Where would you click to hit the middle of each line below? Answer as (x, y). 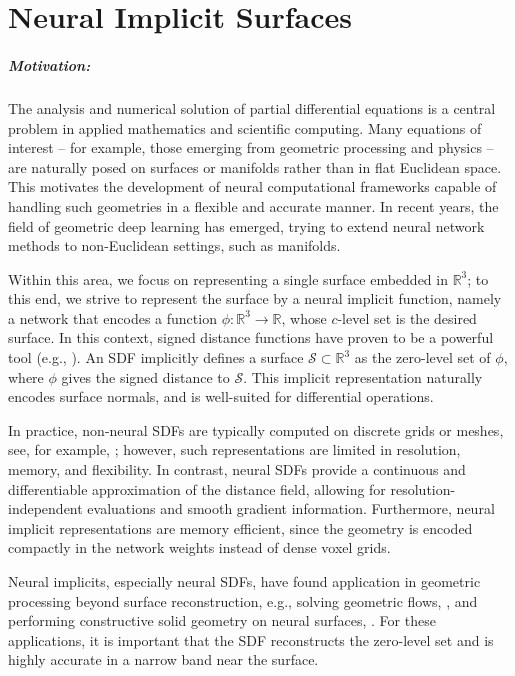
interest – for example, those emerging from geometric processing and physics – (251, 147)
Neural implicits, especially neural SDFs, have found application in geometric (244, 581)
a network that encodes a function (112, 317)
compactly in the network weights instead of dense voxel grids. (199, 547)
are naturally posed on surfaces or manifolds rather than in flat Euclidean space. (255, 166)
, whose (304, 317)
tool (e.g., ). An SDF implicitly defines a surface (156, 357)
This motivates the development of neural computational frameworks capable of (252, 186)
